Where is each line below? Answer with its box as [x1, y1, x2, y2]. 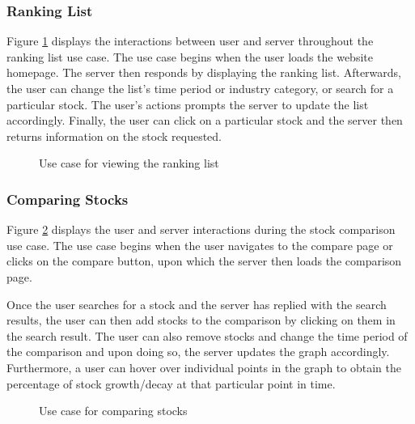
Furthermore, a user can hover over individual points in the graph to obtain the [6, 358, 401, 375]
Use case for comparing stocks [39, 402, 188, 419]
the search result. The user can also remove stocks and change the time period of [6, 327, 408, 344]
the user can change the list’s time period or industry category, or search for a [6, 80, 394, 96]
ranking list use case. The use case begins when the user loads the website [6, 48, 373, 65]
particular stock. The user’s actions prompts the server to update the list [6, 95, 369, 112]
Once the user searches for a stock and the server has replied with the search [6, 295, 387, 312]
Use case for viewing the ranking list [39, 155, 219, 172]
